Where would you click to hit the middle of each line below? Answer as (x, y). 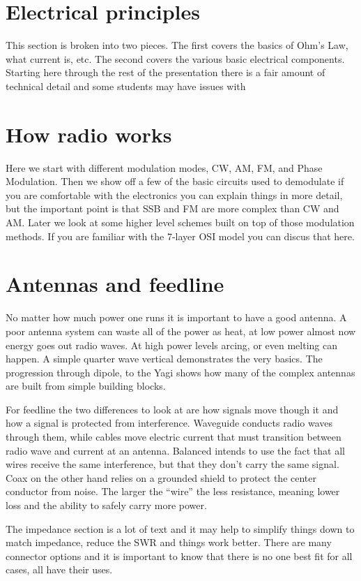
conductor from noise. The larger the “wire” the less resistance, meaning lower (173, 491)
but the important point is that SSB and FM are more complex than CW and (172, 208)
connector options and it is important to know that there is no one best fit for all (179, 556)
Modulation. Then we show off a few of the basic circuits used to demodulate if (175, 181)
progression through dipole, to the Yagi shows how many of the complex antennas (180, 372)
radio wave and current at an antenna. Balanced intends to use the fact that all (175, 450)
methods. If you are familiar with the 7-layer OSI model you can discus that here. (180, 236)
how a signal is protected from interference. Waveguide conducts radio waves (169, 423)
